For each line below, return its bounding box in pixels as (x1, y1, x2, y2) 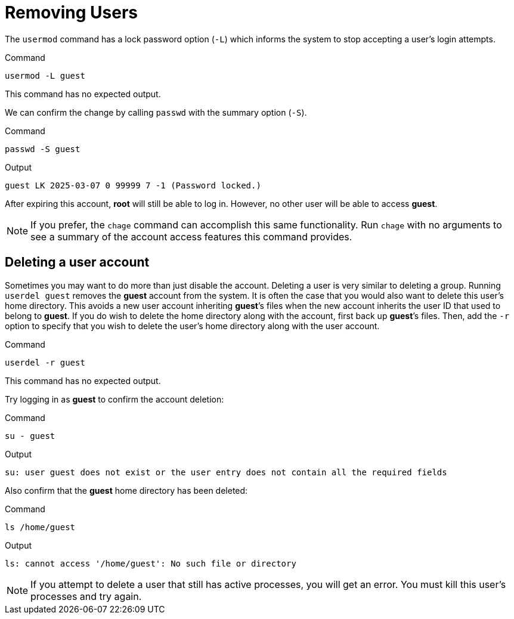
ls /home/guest (5, 522, 76, 532)
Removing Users (5, 2, 138, 23)
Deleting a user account (5, 255, 150, 270)
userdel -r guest (5, 357, 85, 367)
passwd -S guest (5, 144, 80, 154)
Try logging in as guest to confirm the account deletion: (5, 394, 224, 404)
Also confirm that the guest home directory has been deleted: (5, 485, 248, 496)
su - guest (5, 431, 55, 441)
